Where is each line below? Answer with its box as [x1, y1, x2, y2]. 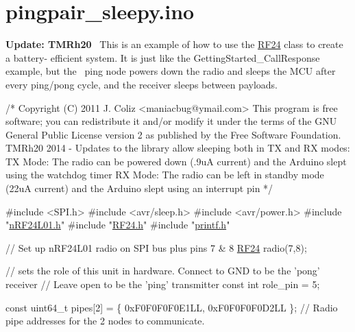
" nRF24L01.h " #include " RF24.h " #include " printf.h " [5, 217, 230, 232]
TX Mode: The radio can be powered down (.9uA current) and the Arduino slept [5, 154, 347, 168]
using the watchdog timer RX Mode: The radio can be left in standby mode [5, 167, 324, 182]
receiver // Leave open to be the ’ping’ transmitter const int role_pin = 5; [5, 277, 320, 292]
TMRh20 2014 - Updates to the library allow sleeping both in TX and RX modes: [5, 141, 350, 155]
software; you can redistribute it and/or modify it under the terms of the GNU [5, 114, 337, 128]
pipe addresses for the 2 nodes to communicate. [5, 313, 205, 328]
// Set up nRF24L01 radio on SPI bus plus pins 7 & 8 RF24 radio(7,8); [5, 240, 307, 254]
